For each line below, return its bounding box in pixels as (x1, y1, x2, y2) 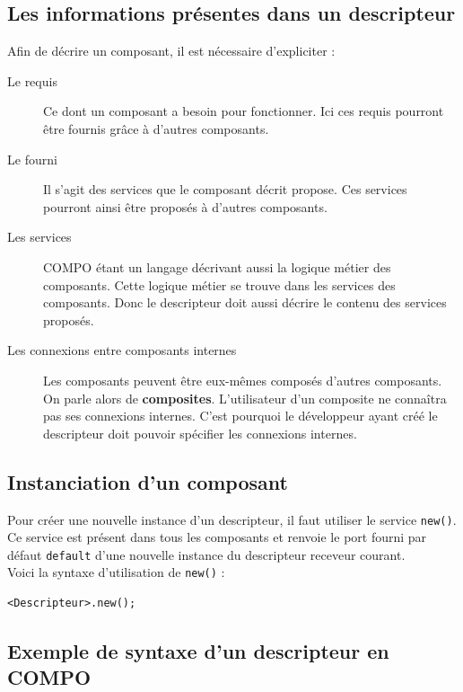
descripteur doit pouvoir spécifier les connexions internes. (43, 423, 357, 442)
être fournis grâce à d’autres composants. (43, 119, 269, 138)
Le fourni (7, 149, 57, 168)
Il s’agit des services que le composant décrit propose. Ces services (43, 180, 407, 199)
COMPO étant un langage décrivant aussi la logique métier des (43, 257, 391, 276)
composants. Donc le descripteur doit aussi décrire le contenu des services (43, 293, 447, 312)
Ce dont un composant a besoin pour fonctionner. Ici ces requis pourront (43, 102, 444, 120)
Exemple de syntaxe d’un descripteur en (7, 637, 389, 665)
